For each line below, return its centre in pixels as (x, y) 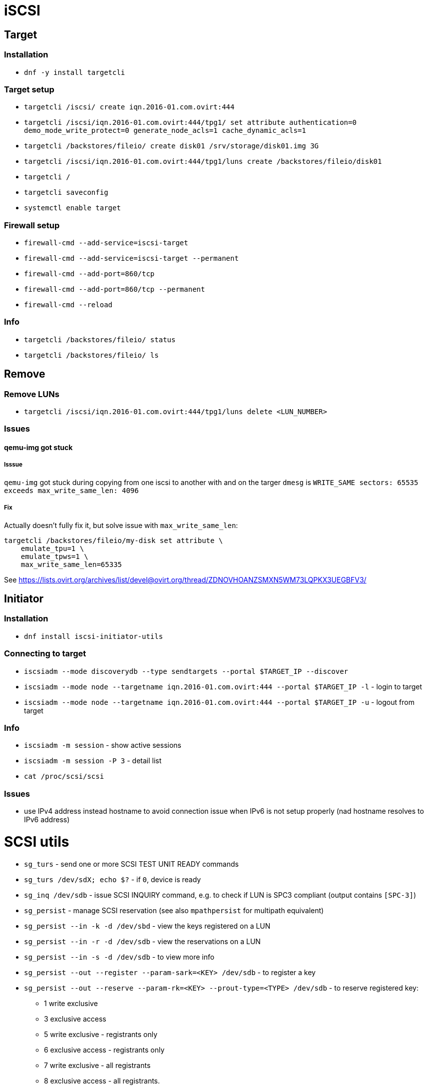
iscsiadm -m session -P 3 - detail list (93, 761)
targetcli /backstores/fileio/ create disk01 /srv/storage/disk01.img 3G (172, 146)
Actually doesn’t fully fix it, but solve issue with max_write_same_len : (121, 525)
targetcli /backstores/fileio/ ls (91, 355)
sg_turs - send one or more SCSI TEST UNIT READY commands (131, 864)
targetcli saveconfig (66, 193)
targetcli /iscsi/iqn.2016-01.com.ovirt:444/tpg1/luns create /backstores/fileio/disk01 (203, 162)
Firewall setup (32, 225)
